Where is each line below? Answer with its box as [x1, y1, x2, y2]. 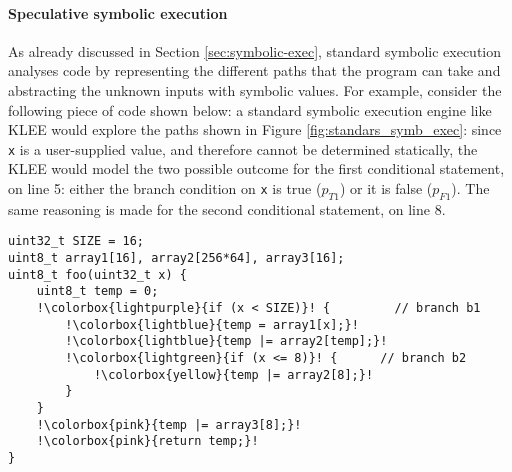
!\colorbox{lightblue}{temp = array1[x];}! [65, 317, 359, 332]
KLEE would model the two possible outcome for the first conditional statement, [8, 158, 505, 179]
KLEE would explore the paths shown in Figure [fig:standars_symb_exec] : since [8, 119, 502, 140]
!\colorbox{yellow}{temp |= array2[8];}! [93, 367, 374, 382]
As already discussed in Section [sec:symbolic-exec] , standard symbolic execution [8, 40, 502, 61]
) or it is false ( [339, 178, 433, 199]
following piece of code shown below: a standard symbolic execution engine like [8, 99, 492, 120]
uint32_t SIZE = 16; [8, 234, 145, 249]
